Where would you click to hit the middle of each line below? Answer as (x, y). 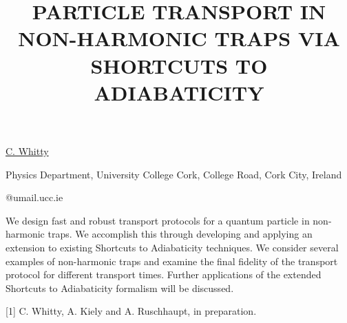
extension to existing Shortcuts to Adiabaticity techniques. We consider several (172, 247)
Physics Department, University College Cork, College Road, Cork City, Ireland (174, 174)
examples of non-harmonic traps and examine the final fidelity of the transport (172, 261)
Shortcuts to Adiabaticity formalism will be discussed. (120, 288)
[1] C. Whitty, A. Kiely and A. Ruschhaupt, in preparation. (131, 311)
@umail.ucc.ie (34, 197)
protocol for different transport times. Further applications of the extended (164, 274)
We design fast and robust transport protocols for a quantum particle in (158, 220)
